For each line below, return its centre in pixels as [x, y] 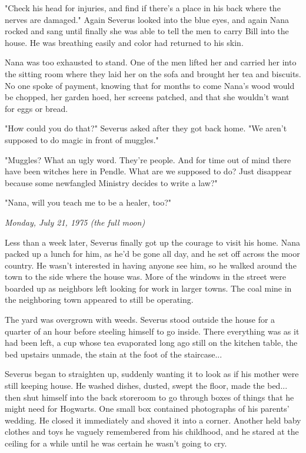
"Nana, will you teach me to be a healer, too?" [88, 202]
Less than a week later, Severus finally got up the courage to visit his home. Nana [152, 242]
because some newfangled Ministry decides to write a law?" [111, 182]
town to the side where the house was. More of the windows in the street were [146, 277]
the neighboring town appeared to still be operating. [99, 300]
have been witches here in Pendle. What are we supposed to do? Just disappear [148, 171]
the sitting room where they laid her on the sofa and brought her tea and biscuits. [153, 73]
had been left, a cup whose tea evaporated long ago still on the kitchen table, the [151, 343]
